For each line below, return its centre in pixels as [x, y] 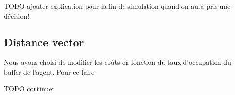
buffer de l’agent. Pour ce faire [49, 71]
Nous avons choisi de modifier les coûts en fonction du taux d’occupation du [117, 62]
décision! [17, 15]
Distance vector [44, 42]
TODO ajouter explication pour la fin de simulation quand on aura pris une [117, 6]
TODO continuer [29, 88]
